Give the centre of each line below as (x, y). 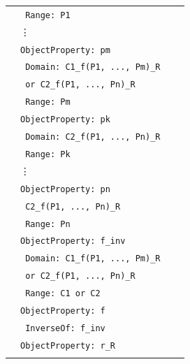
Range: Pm (48, 102)
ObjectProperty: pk (65, 120)
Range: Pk (48, 154)
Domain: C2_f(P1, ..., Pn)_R (93, 137)
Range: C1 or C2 (63, 294)
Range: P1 (48, 15)
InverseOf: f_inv (65, 328)
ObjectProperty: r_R (68, 345)
